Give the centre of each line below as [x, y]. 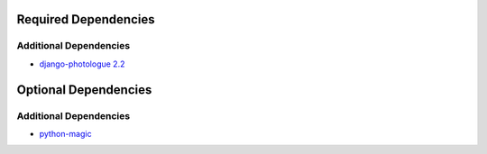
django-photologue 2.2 [82, 64]
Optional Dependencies [84, 90]
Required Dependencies [86, 19]
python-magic [65, 133]
